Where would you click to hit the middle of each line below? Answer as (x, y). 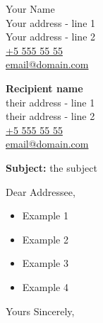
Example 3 (45, 263)
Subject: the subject (51, 167)
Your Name (30, 9)
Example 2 (45, 239)
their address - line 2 (50, 116)
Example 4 (45, 286)
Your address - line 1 (51, 22)
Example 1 (45, 215)
